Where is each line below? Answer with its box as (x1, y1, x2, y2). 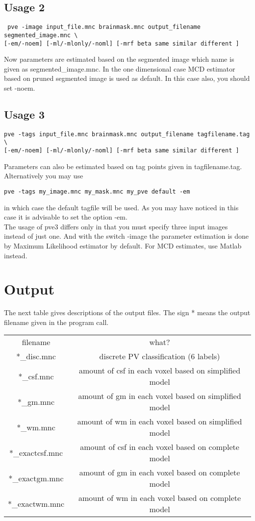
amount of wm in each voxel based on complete (78, 492, 241, 504)
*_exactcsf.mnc (9, 447, 63, 458)
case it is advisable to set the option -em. (4, 212, 127, 222)
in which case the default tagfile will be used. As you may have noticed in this (4, 202, 239, 212)
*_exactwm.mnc (8, 497, 65, 509)
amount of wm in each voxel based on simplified (77, 416, 242, 427)
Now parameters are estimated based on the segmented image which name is (4, 54, 234, 64)
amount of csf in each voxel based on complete (80, 441, 239, 453)
